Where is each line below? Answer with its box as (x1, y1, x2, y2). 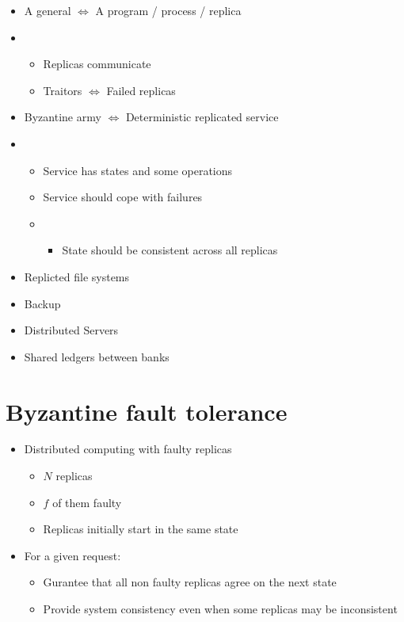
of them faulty (52, 494, 122, 510)
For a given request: (24, 547, 121, 563)
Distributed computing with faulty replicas (24, 441, 232, 457)
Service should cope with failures (43, 189, 203, 205)
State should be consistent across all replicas (62, 242, 278, 258)
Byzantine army (24, 109, 101, 125)
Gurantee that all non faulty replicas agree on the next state (43, 574, 337, 590)
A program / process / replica (95, 2, 242, 18)
